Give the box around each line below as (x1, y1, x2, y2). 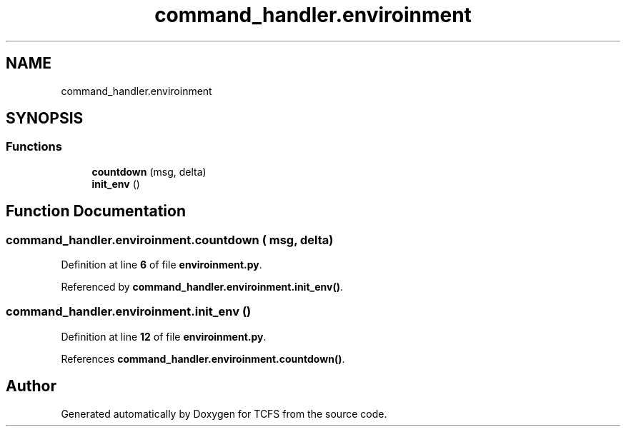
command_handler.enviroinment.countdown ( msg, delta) (6, 232, 334, 247)
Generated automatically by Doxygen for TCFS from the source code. (61, 407, 387, 420)
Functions (6, 139, 62, 154)
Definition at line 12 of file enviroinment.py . (61, 330, 267, 343)
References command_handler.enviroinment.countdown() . (61, 352, 345, 365)
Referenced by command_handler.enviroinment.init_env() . (61, 281, 344, 293)
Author (6, 377, 56, 396)
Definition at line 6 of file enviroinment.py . (61, 258, 262, 271)
